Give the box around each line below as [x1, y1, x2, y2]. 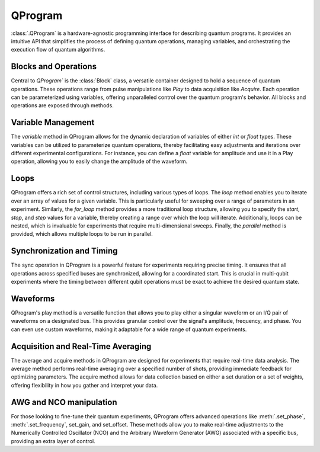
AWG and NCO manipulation [11, 397, 118, 407]
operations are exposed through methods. [11, 102, 114, 109]
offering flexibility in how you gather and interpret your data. [11, 382, 158, 389]
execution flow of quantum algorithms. [11, 46, 105, 53]
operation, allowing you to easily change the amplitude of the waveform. [11, 158, 188, 165]
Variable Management [11, 117, 95, 127]
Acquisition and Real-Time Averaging [11, 341, 152, 351]
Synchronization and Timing [11, 246, 118, 256]
